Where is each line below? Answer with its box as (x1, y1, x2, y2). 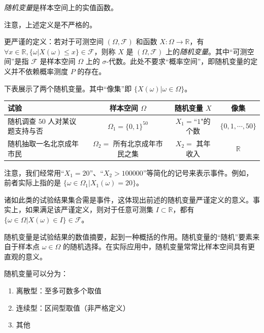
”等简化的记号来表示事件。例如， (143, 167, 253, 178)
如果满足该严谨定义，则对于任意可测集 (25, 204, 153, 215)
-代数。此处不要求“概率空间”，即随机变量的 (106, 56, 251, 66)
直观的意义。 (4, 251, 47, 261)
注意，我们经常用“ (4, 167, 64, 178)
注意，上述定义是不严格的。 (4, 19, 96, 29)
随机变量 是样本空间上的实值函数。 (4, 2, 118, 12)
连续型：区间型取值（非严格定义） (16, 302, 130, 313)
